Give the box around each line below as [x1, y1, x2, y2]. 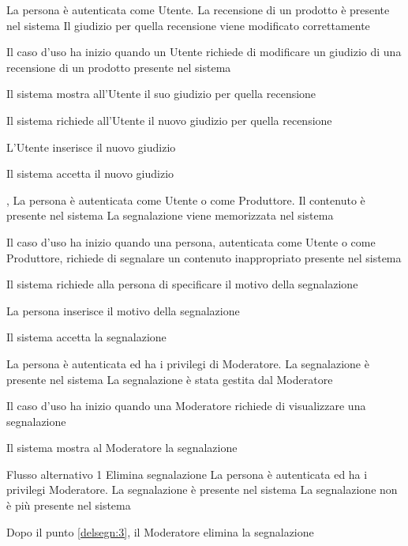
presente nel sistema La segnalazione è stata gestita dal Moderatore [6, 371, 333, 387]
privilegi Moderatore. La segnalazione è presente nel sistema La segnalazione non [6, 481, 398, 498]
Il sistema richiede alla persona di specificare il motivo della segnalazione [6, 276, 358, 292]
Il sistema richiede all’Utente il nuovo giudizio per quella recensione [6, 111, 332, 128]
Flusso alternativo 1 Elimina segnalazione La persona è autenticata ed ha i [6, 465, 368, 482]
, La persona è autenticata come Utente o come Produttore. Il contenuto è [6, 191, 365, 208]
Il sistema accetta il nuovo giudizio [6, 165, 174, 182]
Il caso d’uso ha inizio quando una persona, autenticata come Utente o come [6, 233, 376, 250]
